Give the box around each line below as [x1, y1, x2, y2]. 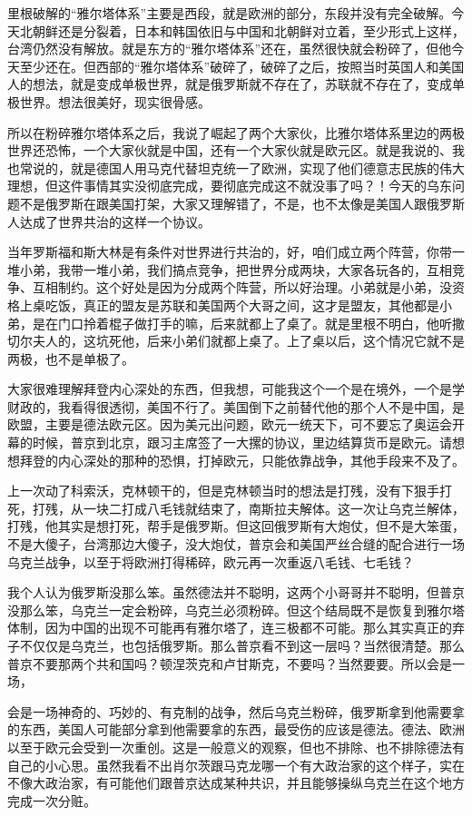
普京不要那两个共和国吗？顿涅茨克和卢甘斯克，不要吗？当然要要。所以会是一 [7, 654, 465, 673]
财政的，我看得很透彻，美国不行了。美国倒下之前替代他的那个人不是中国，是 [7, 397, 465, 416]
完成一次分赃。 [7, 791, 96, 810]
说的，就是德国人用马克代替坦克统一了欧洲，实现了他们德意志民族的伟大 [32, 158, 465, 177]
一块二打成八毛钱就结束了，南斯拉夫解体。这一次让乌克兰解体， [83, 498, 465, 517]
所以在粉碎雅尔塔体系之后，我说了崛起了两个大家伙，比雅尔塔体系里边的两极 [7, 123, 465, 142]
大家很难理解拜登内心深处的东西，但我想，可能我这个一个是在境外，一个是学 [7, 379, 465, 398]
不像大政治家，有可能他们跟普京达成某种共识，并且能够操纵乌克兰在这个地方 [7, 773, 465, 792]
